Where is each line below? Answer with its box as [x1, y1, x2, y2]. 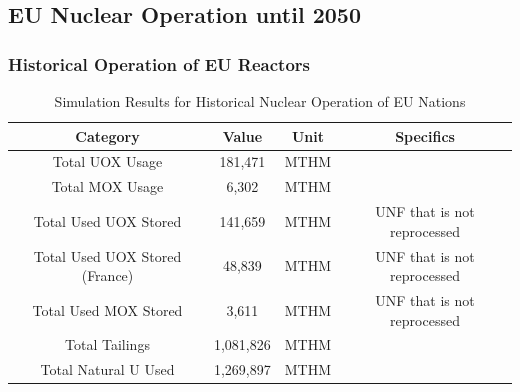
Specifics [395, 125, 455, 146]
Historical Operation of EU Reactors [8, 51, 311, 76]
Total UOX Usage [52, 151, 163, 172]
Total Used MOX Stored [32, 299, 183, 320]
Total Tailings [65, 334, 150, 355]
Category [75, 125, 140, 146]
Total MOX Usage [51, 176, 164, 197]
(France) [81, 265, 134, 286]
